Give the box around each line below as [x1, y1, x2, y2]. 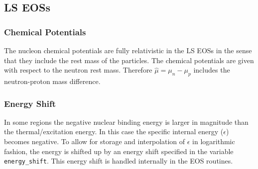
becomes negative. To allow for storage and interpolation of [4, 136, 185, 146]
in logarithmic [192, 136, 235, 146]
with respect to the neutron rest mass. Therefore [4, 65, 152, 75]
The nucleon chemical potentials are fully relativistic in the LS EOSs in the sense [4, 45, 252, 55]
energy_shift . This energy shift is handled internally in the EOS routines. [4, 156, 233, 166]
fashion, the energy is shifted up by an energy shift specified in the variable [4, 146, 234, 156]
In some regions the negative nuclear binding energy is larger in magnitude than [4, 116, 249, 127]
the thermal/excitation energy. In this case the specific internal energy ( [4, 126, 224, 137]
